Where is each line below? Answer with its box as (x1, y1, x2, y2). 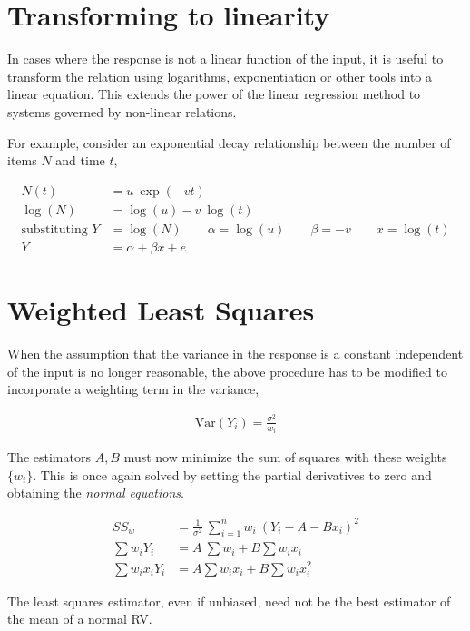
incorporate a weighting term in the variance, (7, 380, 259, 399)
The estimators (7, 448, 91, 467)
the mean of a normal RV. (7, 609, 152, 628)
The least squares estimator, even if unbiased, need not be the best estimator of (7, 591, 451, 610)
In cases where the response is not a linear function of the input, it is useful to (7, 49, 444, 68)
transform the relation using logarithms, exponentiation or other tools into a (7, 66, 433, 85)
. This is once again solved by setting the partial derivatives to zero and (33, 465, 432, 484)
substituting (21, 222, 88, 236)
